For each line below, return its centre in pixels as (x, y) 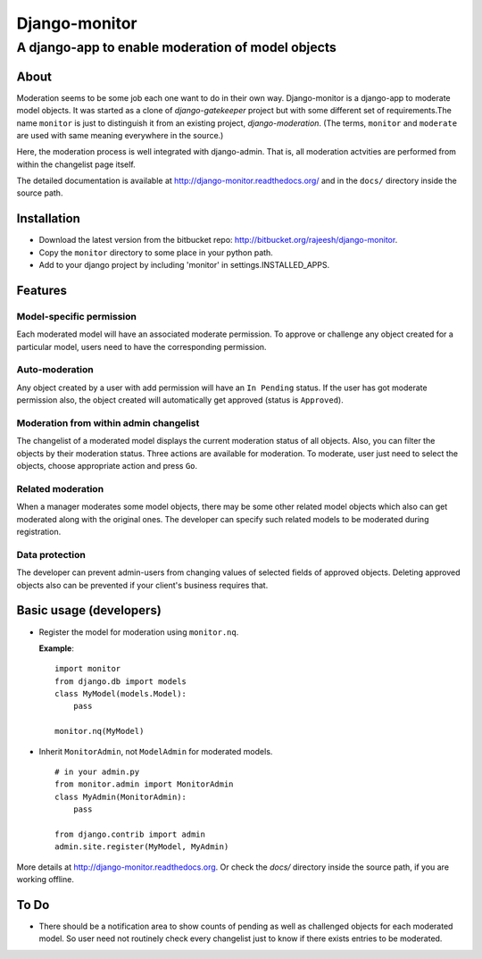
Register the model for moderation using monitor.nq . (139, 632)
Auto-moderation (55, 370)
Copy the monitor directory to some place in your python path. (156, 252)
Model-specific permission (77, 316)
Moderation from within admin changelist (108, 422)
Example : (57, 648)
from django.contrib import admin (130, 834)
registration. (39, 532)
